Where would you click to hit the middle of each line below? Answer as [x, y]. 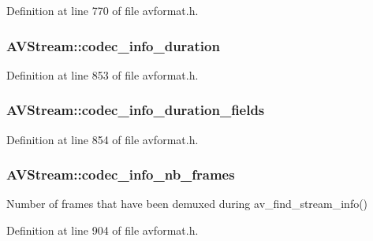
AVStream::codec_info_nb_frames [121, 174]
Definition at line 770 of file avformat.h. [103, 10]
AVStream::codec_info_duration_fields [136, 110]
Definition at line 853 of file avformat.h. [103, 74]
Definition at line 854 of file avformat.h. [103, 139]
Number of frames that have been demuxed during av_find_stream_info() [187, 204]
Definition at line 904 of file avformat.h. [103, 230]
